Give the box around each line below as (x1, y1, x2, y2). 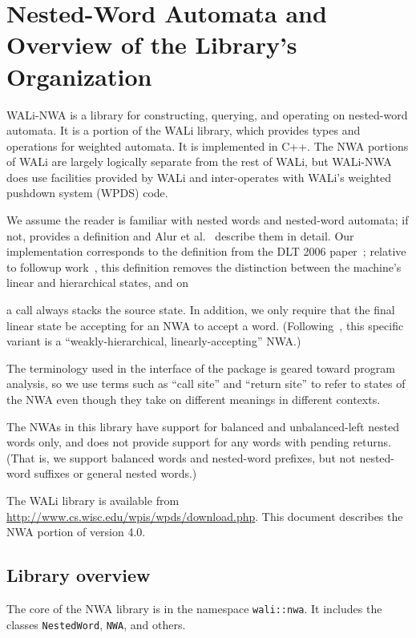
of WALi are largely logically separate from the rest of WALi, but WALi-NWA (6, 153, 392, 170)
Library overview (6, 563, 151, 588)
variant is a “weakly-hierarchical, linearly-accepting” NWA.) (6, 333, 301, 349)
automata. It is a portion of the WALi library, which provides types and (6, 122, 361, 139)
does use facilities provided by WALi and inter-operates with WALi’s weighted (6, 168, 392, 185)
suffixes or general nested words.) (34, 465, 197, 482)
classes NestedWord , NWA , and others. (6, 616, 186, 632)
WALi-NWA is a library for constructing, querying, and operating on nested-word (6, 106, 408, 123)
